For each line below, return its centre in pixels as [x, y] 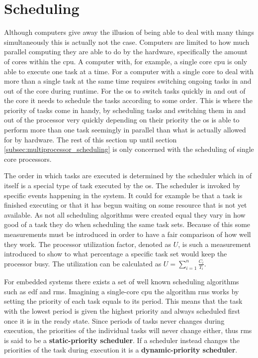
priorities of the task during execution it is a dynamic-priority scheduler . [121, 350]
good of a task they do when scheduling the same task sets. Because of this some [127, 224]
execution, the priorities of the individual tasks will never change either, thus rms [128, 330]
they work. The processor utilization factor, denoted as [87, 244]
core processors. [28, 159]
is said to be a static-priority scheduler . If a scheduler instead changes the [122, 340]
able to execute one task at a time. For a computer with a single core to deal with [129, 71]
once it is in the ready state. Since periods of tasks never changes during [114, 320]
